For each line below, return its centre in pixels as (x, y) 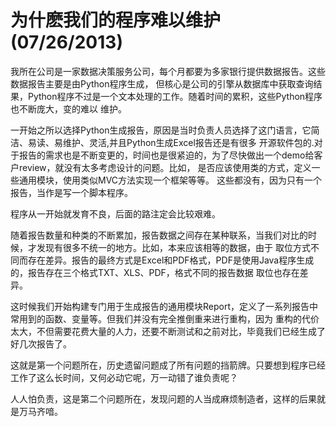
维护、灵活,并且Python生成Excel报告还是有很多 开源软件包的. (188, 142)
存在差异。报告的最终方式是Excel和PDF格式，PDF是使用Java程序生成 (171, 260)
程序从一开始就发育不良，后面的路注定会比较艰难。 (115, 213)
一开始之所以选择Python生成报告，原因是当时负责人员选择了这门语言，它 (161, 130)
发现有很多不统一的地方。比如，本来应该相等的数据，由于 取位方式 (173, 247)
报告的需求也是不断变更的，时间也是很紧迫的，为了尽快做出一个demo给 (166, 155)
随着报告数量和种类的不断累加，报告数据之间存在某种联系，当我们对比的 (159, 235)
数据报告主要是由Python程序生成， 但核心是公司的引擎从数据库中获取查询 (162, 83)
